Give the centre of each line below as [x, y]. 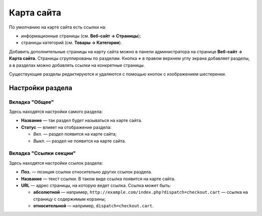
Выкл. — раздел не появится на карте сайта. [80, 141]
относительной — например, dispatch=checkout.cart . [93, 206]
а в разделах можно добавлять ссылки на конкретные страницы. [77, 65]
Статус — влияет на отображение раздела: [66, 127]
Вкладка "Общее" [32, 102]
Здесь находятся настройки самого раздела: [56, 112]
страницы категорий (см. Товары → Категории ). [72, 43]
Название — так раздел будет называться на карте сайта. [82, 121]
